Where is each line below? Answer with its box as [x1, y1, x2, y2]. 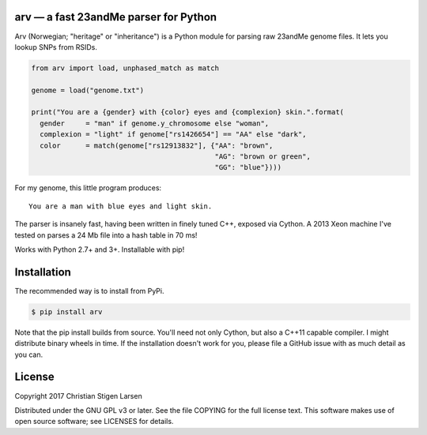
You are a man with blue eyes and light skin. [28, 201, 213, 211]
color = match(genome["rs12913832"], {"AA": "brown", [40, 141, 274, 150]
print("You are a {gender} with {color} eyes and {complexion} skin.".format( [31, 107, 344, 117]
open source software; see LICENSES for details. [14, 417, 174, 426]
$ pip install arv [31, 307, 103, 316]
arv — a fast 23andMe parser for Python [14, 10, 217, 24]
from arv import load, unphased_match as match [31, 63, 219, 73]
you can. [14, 350, 43, 359]
